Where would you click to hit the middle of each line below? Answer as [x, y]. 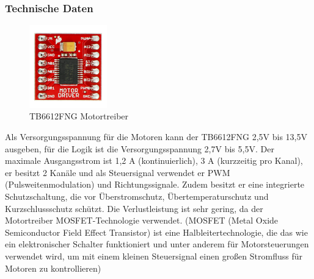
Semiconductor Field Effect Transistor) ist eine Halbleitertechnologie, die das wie [156, 232]
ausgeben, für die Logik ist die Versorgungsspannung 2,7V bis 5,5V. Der [140, 148]
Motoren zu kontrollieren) [53, 268]
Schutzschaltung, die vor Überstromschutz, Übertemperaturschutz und [137, 196]
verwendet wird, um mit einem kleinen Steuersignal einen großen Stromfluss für [154, 256]
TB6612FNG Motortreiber [79, 116]
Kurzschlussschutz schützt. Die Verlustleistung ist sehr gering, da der [134, 208]
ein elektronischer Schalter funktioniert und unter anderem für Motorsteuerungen [157, 244]
